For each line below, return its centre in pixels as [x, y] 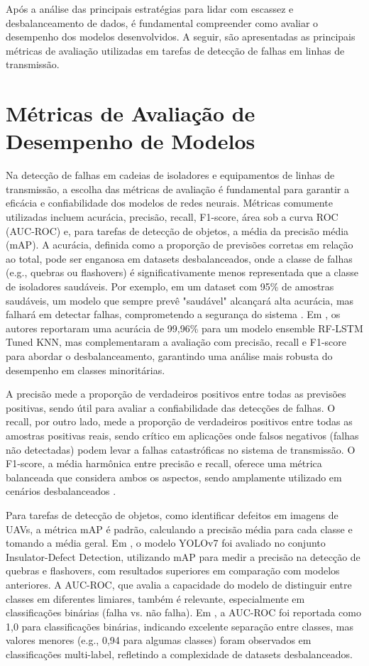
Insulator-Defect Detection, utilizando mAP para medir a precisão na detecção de [183, 556]
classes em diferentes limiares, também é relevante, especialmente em [155, 598]
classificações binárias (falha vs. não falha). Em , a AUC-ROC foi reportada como [183, 612]
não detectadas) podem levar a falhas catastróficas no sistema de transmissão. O [181, 449]
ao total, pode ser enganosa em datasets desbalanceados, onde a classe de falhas [179, 258]
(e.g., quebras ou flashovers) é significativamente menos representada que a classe [182, 272]
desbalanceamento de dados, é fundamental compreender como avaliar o [162, 22]
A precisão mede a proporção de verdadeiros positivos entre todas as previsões [176, 394]
